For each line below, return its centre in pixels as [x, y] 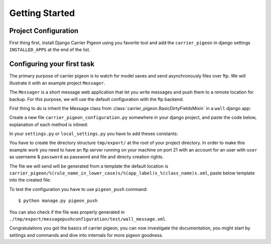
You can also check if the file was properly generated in [67, 212]
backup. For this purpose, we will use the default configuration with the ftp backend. [97, 99]
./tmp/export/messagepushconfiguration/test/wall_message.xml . [88, 219]
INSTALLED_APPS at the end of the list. [50, 49]
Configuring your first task [52, 64]
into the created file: [30, 180]
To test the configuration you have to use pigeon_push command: [79, 189]
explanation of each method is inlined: [49, 124]
